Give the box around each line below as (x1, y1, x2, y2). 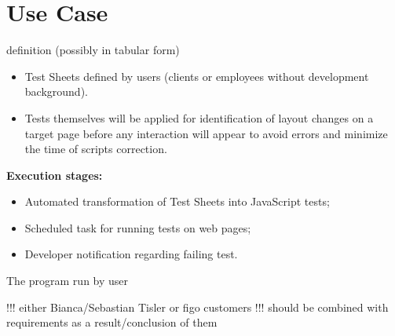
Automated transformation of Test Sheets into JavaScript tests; (24, 193, 330, 210)
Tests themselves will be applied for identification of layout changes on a (24, 109, 374, 126)
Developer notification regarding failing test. (24, 246, 238, 262)
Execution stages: (6, 166, 103, 183)
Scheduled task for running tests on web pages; (24, 219, 251, 236)
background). (24, 83, 88, 100)
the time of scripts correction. (24, 141, 167, 157)
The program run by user (6, 272, 129, 289)
